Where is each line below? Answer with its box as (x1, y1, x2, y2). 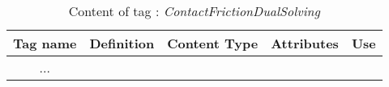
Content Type (167, 34, 259, 52)
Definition (89, 34, 155, 52)
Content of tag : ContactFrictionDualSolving (68, 2, 320, 20)
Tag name (13, 34, 77, 52)
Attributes (271, 34, 339, 52)
